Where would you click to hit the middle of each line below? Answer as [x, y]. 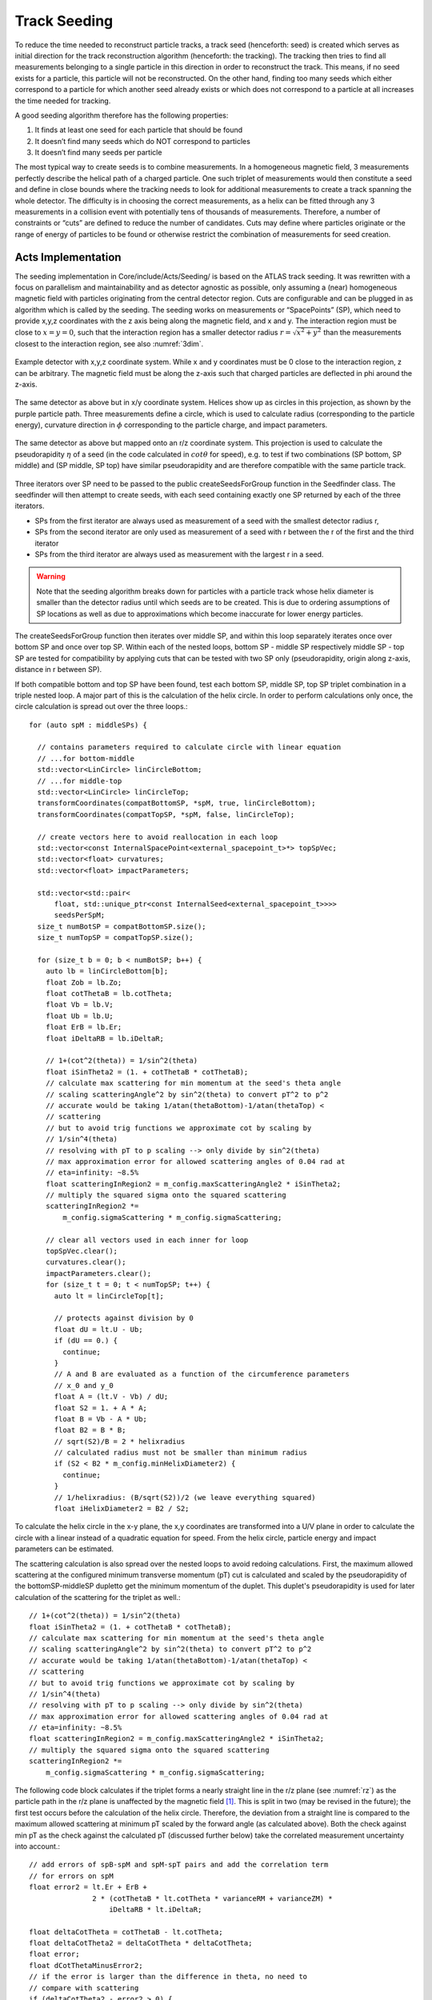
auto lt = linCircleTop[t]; [109, 1296]
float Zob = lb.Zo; [84, 982]
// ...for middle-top [80, 781]
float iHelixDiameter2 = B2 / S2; [122, 1509]
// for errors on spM [71, 1876]
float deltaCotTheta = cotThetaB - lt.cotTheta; [126, 1932]
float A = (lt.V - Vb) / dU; [111, 1397]
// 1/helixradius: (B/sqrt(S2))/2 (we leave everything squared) [185, 1497]
